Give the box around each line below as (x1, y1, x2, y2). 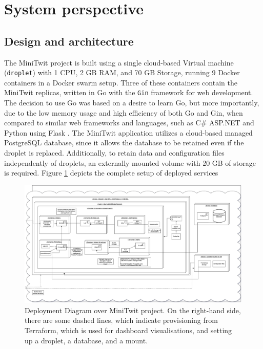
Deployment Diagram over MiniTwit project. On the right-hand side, (25, 304, 241, 315)
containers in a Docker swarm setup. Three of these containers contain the (4, 77, 237, 88)
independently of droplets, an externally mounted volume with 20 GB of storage (4, 157, 256, 168)
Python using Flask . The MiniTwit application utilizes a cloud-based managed (4, 127, 253, 138)
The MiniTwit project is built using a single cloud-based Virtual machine (4, 57, 234, 68)
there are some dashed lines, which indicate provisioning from (25, 315, 218, 325)
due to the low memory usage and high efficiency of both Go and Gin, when (4, 107, 243, 118)
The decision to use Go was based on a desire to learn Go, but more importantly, (4, 97, 259, 108)
